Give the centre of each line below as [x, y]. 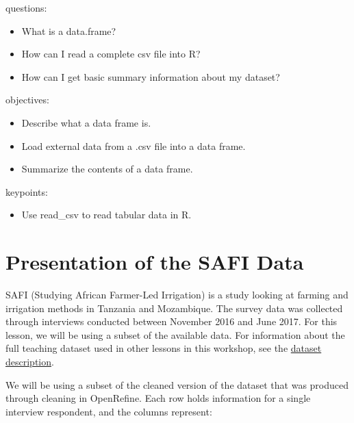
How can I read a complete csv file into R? [111, 54]
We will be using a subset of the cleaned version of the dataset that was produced [177, 384]
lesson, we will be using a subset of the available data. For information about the [175, 334]
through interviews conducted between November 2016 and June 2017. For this [172, 321]
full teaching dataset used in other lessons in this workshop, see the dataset [164, 348]
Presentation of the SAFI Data [155, 262]
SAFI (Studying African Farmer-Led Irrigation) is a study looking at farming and [177, 295]
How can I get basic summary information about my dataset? [151, 76]
